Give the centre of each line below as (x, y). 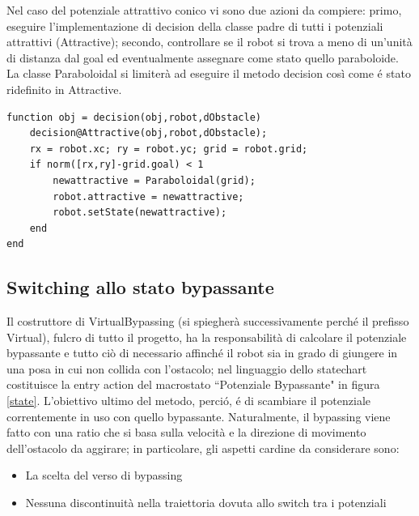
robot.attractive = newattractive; (148, 196)
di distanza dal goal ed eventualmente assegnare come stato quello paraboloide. (203, 57)
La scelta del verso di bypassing (104, 475)
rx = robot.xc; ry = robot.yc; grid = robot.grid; (169, 149)
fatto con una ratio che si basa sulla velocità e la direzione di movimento (186, 432)
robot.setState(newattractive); (140, 213)
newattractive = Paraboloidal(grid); (154, 180)
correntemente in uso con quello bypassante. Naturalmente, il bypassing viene (199, 416)
